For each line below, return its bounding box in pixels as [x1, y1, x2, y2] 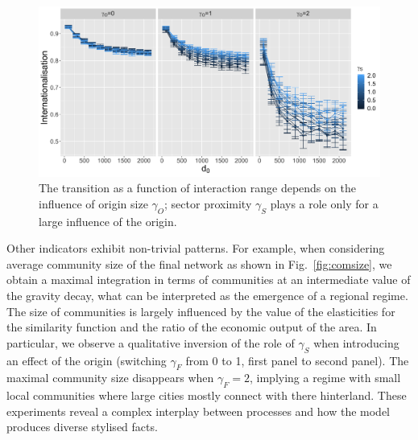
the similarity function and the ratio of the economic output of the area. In [6, 319, 377, 335]
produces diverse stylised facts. [6, 418, 158, 435]
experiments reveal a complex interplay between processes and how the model [6, 402, 391, 419]
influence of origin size [39, 195, 148, 212]
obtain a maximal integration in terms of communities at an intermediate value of [6, 271, 411, 288]
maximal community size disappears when [6, 369, 214, 386]
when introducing [313, 334, 399, 351]
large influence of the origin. [39, 212, 177, 229]
